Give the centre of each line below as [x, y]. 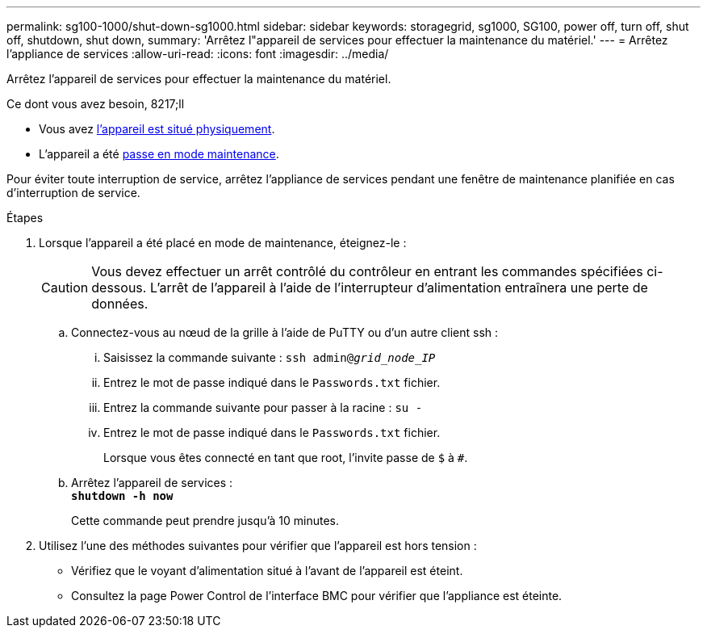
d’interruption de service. [73, 193]
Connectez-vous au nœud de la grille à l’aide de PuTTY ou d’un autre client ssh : [285, 332]
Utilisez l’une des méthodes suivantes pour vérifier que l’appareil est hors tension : [258, 546]
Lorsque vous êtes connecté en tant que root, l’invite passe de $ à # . [286, 458]
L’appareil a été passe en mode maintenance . [159, 154]
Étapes [25, 218]
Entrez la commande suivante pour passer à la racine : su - [263, 407]
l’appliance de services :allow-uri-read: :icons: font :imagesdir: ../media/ [198, 54]
